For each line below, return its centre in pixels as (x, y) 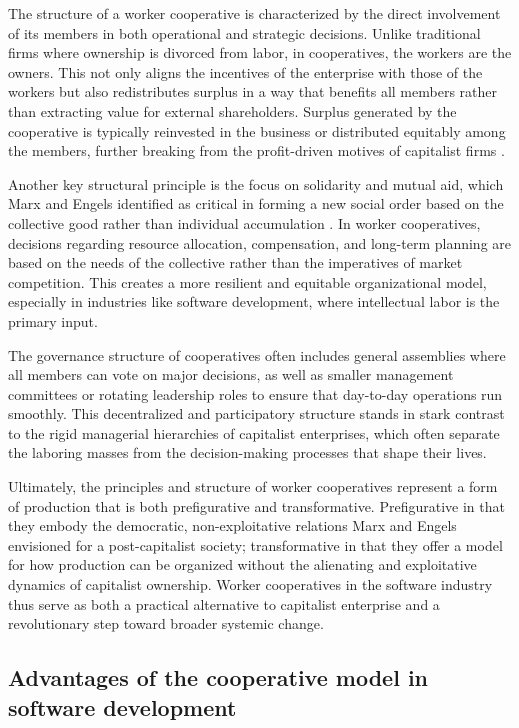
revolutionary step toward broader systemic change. (166, 623)
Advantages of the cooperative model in (218, 677)
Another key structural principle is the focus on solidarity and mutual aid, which (256, 183)
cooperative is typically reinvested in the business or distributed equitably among (257, 130)
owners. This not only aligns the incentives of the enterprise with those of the (245, 71)
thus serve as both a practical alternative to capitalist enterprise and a (224, 603)
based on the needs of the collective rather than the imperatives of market (235, 262)
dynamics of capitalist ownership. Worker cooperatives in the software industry (250, 584)
